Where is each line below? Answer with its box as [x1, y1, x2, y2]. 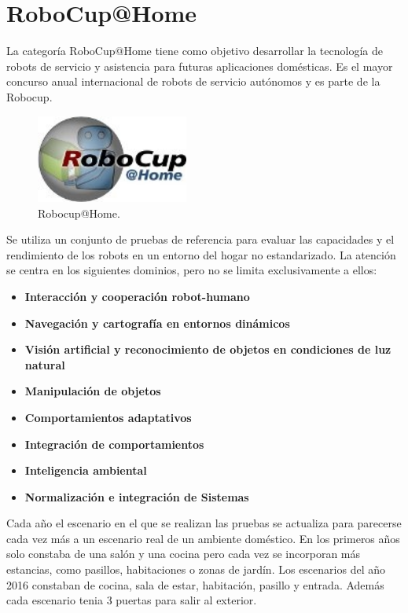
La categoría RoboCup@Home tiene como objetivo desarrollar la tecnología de [6, 42, 383, 59]
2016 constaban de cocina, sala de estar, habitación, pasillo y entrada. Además [6, 576, 384, 593]
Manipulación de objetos [24, 383, 161, 399]
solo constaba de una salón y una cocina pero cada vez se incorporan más [6, 545, 361, 562]
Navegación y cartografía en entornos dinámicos [24, 314, 290, 331]
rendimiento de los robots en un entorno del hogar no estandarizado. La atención [6, 246, 396, 262]
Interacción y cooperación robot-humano [24, 288, 250, 304]
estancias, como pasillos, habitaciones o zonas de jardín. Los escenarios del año [6, 561, 385, 578]
